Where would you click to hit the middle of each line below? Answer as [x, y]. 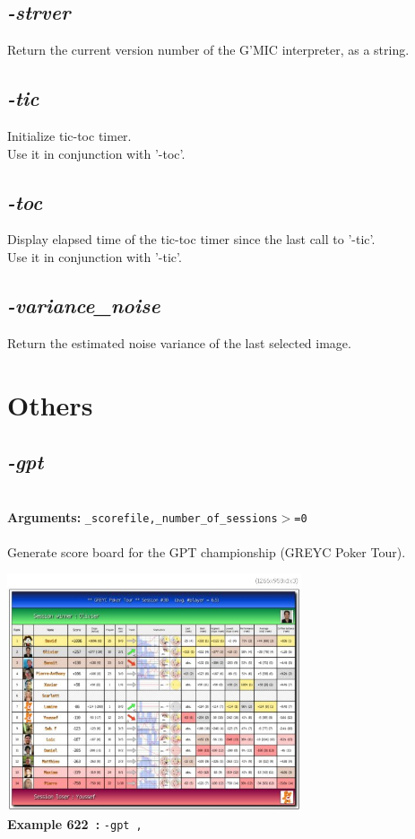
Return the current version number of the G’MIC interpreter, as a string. [208, 50]
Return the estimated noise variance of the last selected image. [179, 342]
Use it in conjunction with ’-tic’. [95, 256]
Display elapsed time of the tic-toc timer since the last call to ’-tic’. [191, 239]
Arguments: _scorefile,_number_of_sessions [143, 516]
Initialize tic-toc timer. [69, 135]
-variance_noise [84, 305]
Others [50, 404]
